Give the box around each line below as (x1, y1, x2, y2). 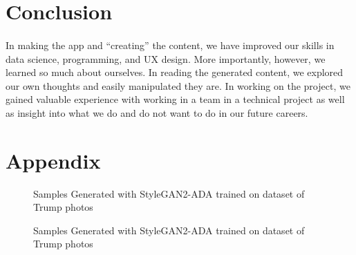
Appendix (6, 146, 101, 174)
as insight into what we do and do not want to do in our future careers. (6, 105, 308, 120)
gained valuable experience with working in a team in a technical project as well (6, 92, 345, 106)
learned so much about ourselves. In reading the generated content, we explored (6, 65, 344, 79)
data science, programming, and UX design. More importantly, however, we (6, 51, 326, 66)
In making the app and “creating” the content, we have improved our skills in (6, 37, 335, 52)
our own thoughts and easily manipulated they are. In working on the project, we (6, 78, 350, 93)
